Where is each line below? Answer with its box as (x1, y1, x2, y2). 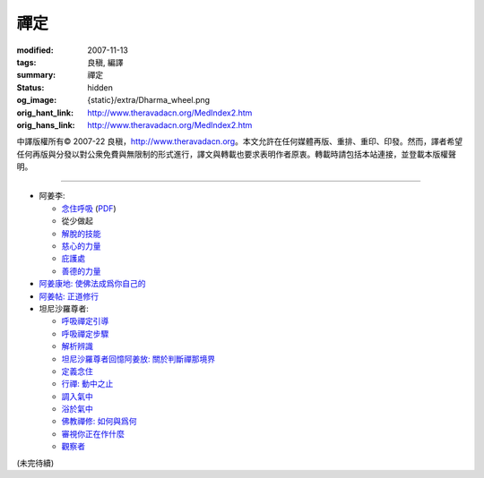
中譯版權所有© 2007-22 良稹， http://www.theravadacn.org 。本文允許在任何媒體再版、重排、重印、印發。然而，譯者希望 (16, 136, 463, 147)
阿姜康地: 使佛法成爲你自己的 (39, 278, 146, 289)
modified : (16, 45, 54, 55)
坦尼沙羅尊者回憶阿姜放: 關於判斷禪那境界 (61, 354, 215, 364)
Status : (16, 81, 45, 93)
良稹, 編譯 (87, 56, 124, 67)
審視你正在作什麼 (61, 428, 125, 439)
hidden (87, 81, 114, 93)
